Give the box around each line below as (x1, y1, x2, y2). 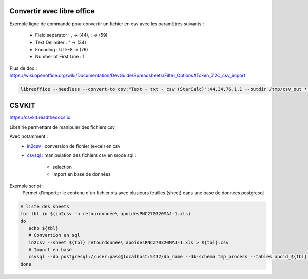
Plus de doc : (9, 65, 37, 71)
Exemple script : (9, 183, 44, 189)
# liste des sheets (20, 204, 69, 210)
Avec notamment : (9, 133, 48, 139)
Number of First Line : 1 (35, 54, 85, 60)
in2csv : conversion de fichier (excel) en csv (27, 143, 121, 149)
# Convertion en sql (28, 232, 81, 238)
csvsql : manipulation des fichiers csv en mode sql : (27, 152, 137, 158)
